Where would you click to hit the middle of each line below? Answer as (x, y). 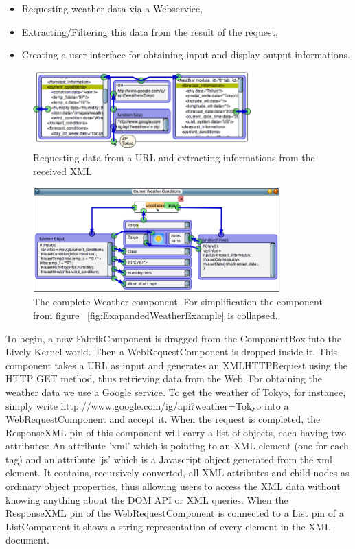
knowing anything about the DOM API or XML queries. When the (147, 499)
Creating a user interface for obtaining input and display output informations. (186, 55)
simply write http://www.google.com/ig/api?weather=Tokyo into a (147, 405)
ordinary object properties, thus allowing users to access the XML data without (173, 486)
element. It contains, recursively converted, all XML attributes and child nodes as (177, 472)
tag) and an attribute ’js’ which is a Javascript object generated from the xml (169, 459)
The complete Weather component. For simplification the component (178, 302)
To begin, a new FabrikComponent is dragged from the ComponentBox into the (174, 338)
